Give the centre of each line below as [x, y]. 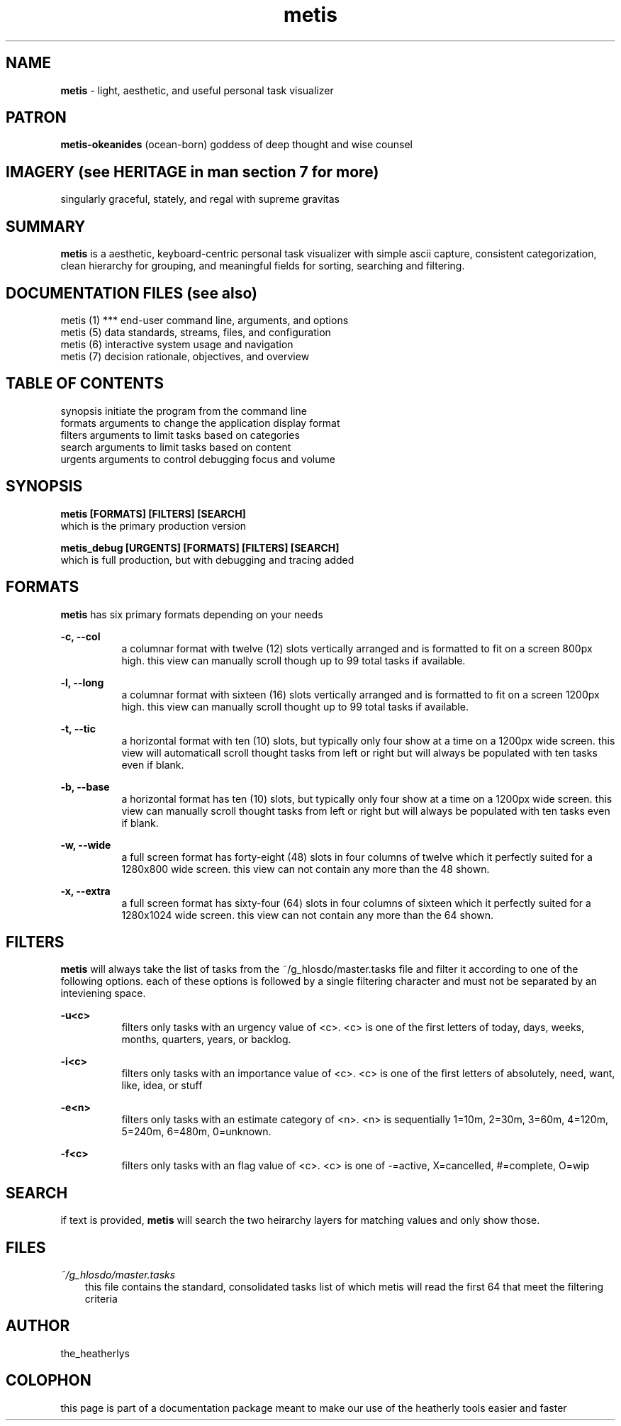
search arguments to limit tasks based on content [176, 447]
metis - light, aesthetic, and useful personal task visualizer [197, 90]
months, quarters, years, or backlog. [206, 1040]
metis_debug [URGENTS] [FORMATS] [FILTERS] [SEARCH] [200, 547]
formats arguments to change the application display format [200, 423]
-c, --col [80, 636]
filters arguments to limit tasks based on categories [180, 435]
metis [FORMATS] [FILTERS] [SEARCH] [153, 513]
